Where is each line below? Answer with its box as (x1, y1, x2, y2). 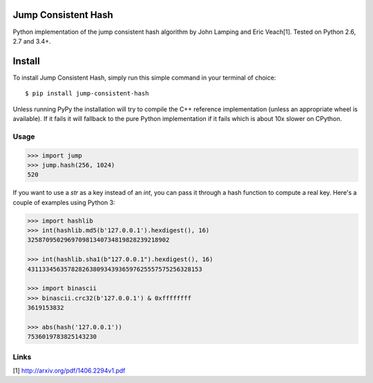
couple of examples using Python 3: (12, 198, 115, 207)
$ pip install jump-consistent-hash (25, 90, 149, 97)
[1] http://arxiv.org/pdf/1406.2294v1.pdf (12, 366, 126, 375)
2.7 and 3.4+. (12, 37, 51, 45)
